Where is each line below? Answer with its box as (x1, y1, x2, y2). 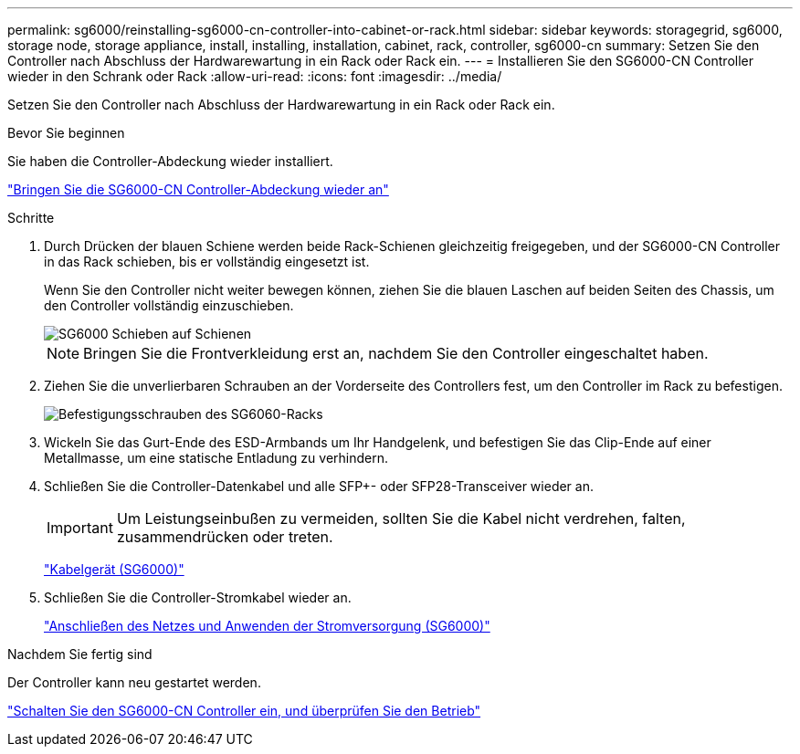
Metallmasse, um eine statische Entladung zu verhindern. (44, 450, 389, 466)
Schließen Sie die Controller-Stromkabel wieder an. (44, 590, 352, 605)
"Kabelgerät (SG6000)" (44, 561, 184, 577)
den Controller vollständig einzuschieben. (44, 298, 294, 313)
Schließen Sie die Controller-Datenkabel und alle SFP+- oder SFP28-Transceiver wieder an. (44, 478, 594, 494)
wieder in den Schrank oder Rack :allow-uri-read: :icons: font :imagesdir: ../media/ (7, 68, 502, 84)
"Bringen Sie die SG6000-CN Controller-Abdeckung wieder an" (7, 182, 389, 197)
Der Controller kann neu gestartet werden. (7, 675, 261, 690)
